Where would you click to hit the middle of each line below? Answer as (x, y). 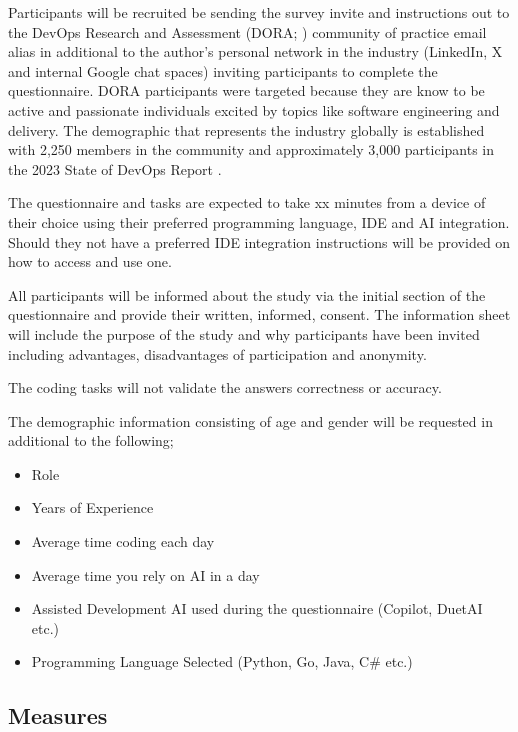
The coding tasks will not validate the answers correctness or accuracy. (225, 387)
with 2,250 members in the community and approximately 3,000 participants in (251, 149)
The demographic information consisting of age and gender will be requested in (250, 420)
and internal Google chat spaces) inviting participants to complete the (223, 70)
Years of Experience (92, 507)
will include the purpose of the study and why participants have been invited (244, 333)
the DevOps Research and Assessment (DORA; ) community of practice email (247, 31)
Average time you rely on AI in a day (145, 574)
